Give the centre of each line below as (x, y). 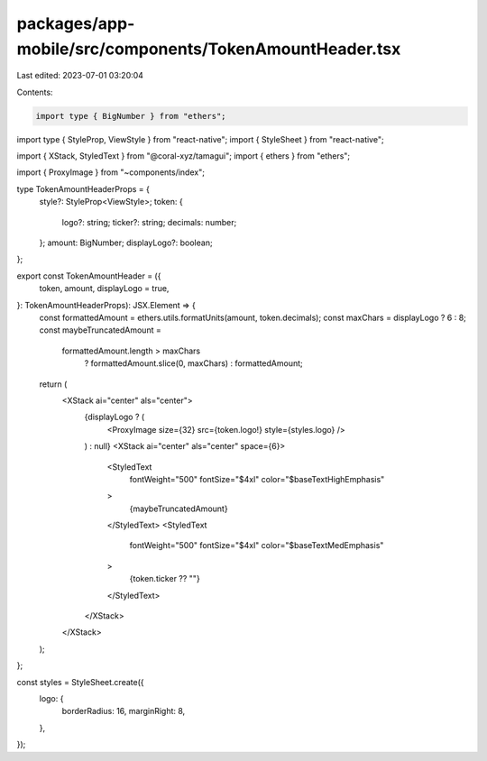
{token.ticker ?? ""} (165, 579)
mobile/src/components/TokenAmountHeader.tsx (209, 49)
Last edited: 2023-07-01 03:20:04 (80, 76)
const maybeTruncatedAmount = (100, 330)
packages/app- (76, 23)
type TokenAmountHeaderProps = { (83, 188)
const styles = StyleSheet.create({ (80, 682)
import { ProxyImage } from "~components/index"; (110, 172)
